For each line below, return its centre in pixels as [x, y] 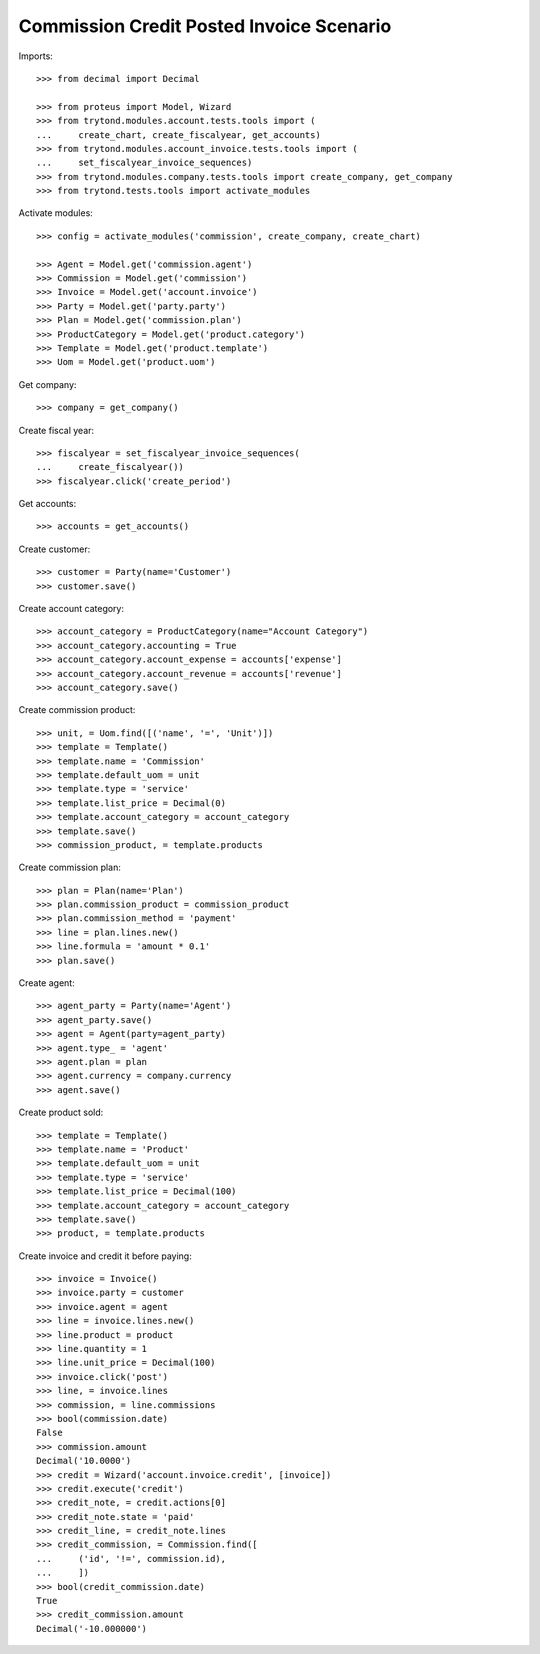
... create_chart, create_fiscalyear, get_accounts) [179, 134]
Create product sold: [61, 1112]
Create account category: [71, 609]
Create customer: [54, 549]
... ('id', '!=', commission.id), [131, 1558]
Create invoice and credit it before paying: [105, 1256]
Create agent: [46, 983]
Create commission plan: [70, 867]
